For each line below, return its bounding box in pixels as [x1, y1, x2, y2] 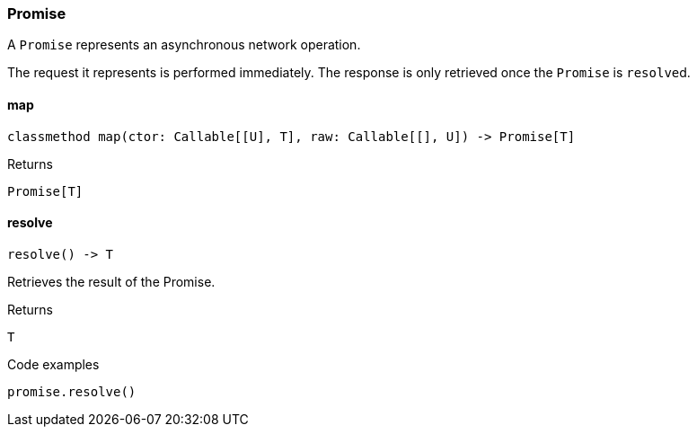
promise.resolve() [7, 384, 137, 399]
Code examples [7, 356, 100, 372]
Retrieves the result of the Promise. [7, 273, 216, 289]
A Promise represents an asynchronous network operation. [7, 37, 361, 53]
